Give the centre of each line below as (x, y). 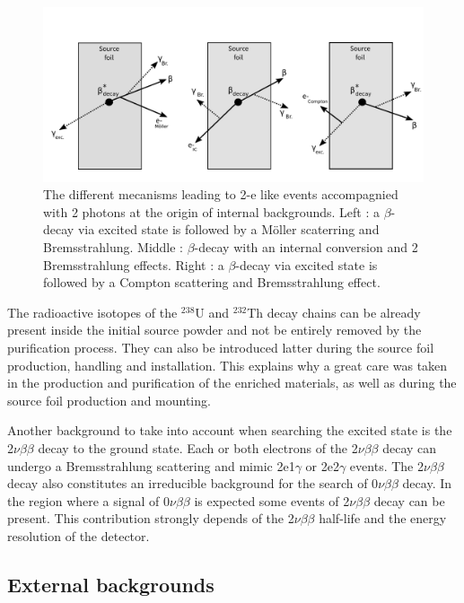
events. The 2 (386, 465)
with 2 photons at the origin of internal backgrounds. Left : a (212, 211)
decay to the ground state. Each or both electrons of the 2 (198, 447)
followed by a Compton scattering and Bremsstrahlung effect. (212, 282)
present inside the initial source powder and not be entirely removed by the (214, 330)
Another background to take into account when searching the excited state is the (230, 430)
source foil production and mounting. (109, 400)
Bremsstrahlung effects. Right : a (134, 264)
